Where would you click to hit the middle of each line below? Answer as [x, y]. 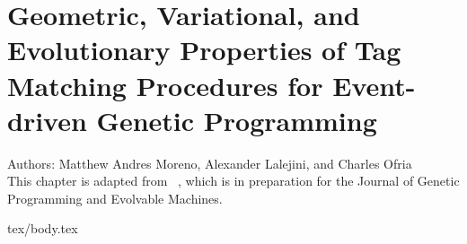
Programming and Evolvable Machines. [115, 198]
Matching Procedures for [165, 85]
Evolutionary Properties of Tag [204, 50]
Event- [374, 85]
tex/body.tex [43, 228]
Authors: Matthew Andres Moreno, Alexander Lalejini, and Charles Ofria [210, 163]
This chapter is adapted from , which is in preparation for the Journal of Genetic [233, 181]
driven [47, 120]
